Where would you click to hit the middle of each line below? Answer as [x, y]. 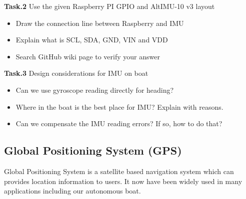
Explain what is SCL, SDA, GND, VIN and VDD [92, 40]
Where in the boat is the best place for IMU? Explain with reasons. [119, 106]
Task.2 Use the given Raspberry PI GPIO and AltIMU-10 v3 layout [109, 6]
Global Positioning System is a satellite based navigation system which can [119, 171]
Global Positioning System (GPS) [93, 150]
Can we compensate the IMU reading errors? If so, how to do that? [119, 123]
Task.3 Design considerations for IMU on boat [76, 73]
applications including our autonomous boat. [72, 191]
